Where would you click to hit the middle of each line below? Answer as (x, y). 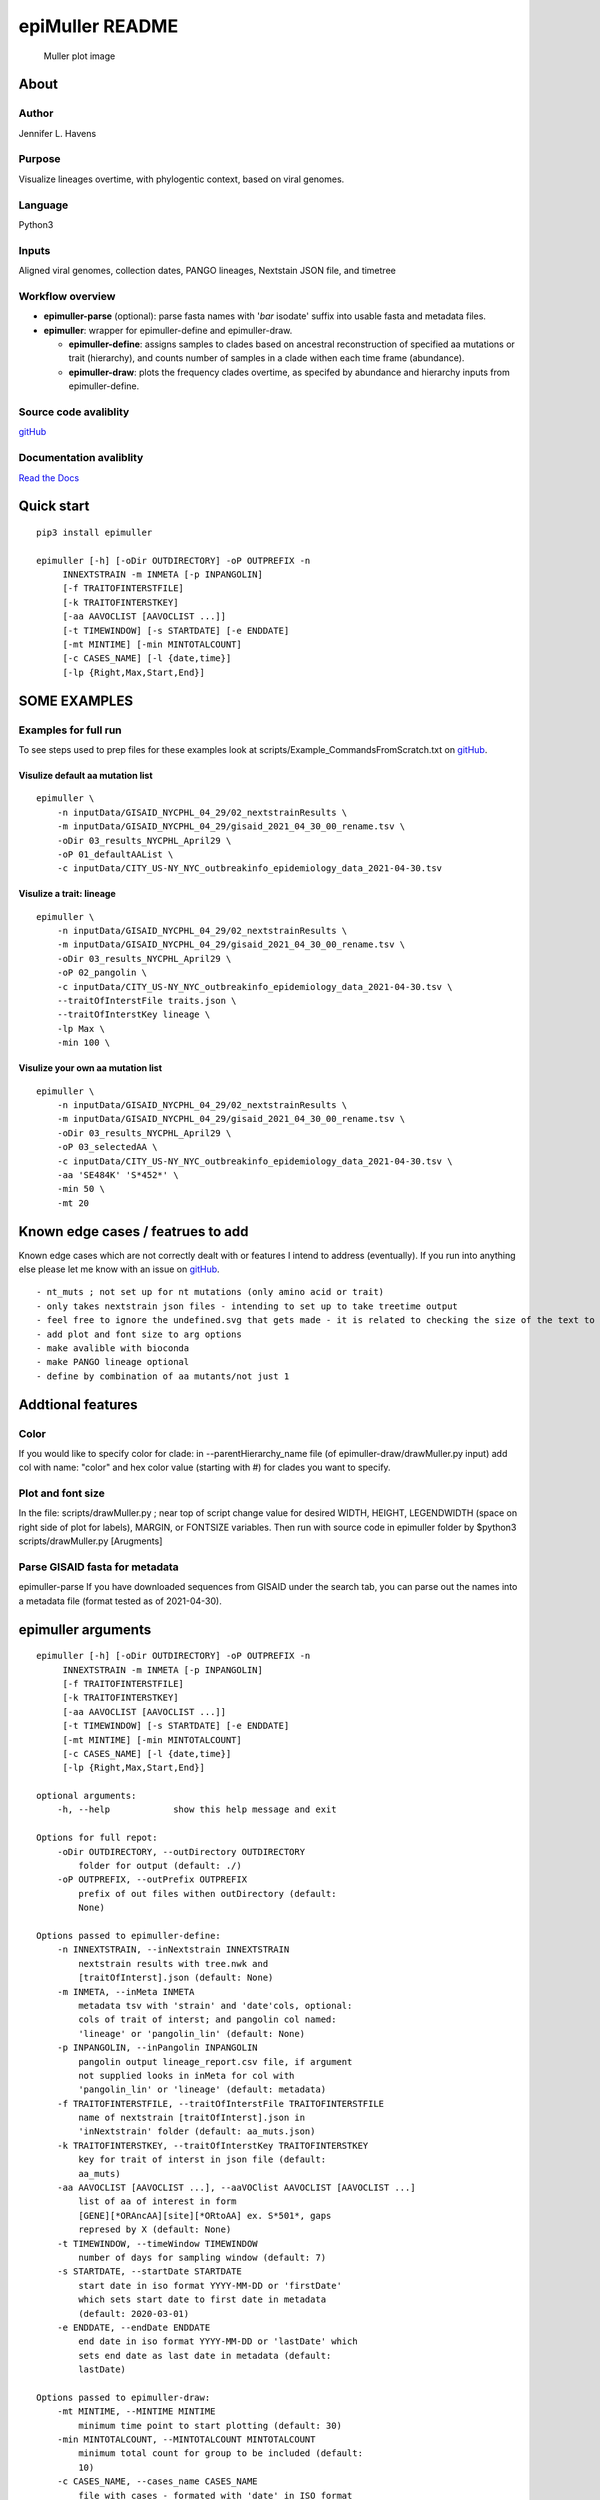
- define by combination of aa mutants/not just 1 (163, 1376)
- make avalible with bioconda (113, 1348)
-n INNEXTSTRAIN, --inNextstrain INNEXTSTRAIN (173, 1949)
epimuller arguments (85, 1629)
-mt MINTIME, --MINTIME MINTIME (136, 2411)
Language (43, 205)
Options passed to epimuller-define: (129, 1935)
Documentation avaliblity (81, 458)
